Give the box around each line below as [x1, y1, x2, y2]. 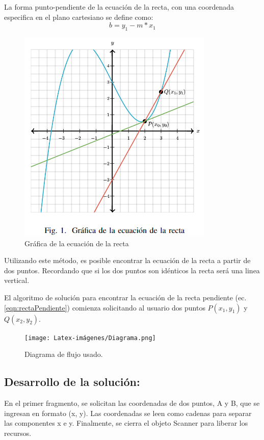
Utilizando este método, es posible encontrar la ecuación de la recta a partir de [4, 255, 251, 266]
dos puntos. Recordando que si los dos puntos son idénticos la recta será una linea [4, 265, 260, 275]
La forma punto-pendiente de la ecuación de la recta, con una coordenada [4, 2, 234, 12]
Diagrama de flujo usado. [24, 349, 103, 359]
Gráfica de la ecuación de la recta [24, 238, 129, 248]
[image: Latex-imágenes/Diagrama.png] [24, 334, 156, 342]
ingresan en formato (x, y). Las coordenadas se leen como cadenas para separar [4, 407, 252, 418]
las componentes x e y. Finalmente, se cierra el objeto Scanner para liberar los [4, 418, 248, 428]
